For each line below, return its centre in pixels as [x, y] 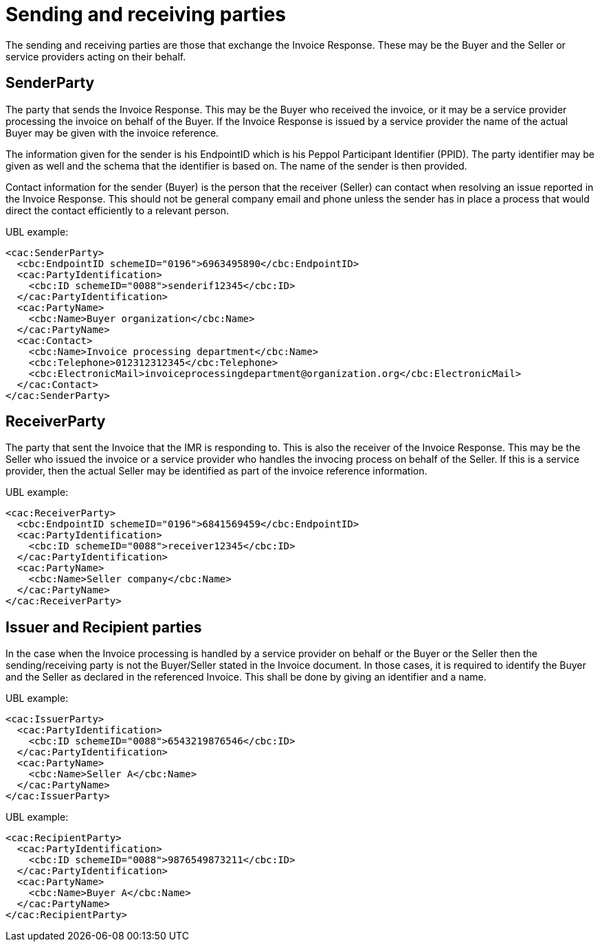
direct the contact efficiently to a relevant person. [117, 210]
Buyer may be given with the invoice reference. [112, 133]
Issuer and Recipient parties [104, 627]
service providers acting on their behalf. [96, 56]
